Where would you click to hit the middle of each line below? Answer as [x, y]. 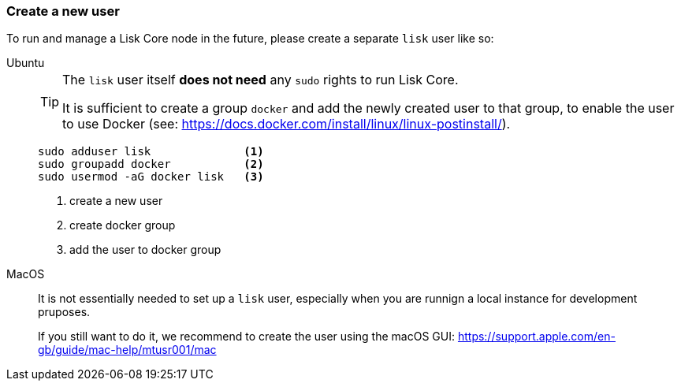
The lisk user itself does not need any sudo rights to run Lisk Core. [260, 80]
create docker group [123, 225]
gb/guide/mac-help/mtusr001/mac [127, 350]
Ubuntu [26, 63]
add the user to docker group [145, 250]
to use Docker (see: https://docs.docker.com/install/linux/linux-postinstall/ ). [287, 124]
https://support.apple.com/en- [536, 337]
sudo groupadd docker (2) [151, 164]
